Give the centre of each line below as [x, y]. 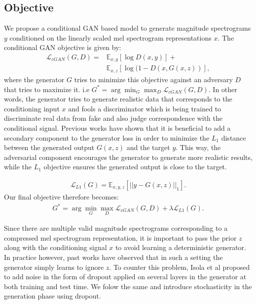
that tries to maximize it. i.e [47, 89]
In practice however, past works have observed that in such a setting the [113, 257]
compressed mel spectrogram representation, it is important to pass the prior [120, 237]
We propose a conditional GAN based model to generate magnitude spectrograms [128, 28]
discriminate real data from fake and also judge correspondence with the [113, 118]
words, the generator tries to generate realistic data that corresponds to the [118, 99]
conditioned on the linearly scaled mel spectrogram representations [110, 37]
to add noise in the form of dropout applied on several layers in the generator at [125, 277]
